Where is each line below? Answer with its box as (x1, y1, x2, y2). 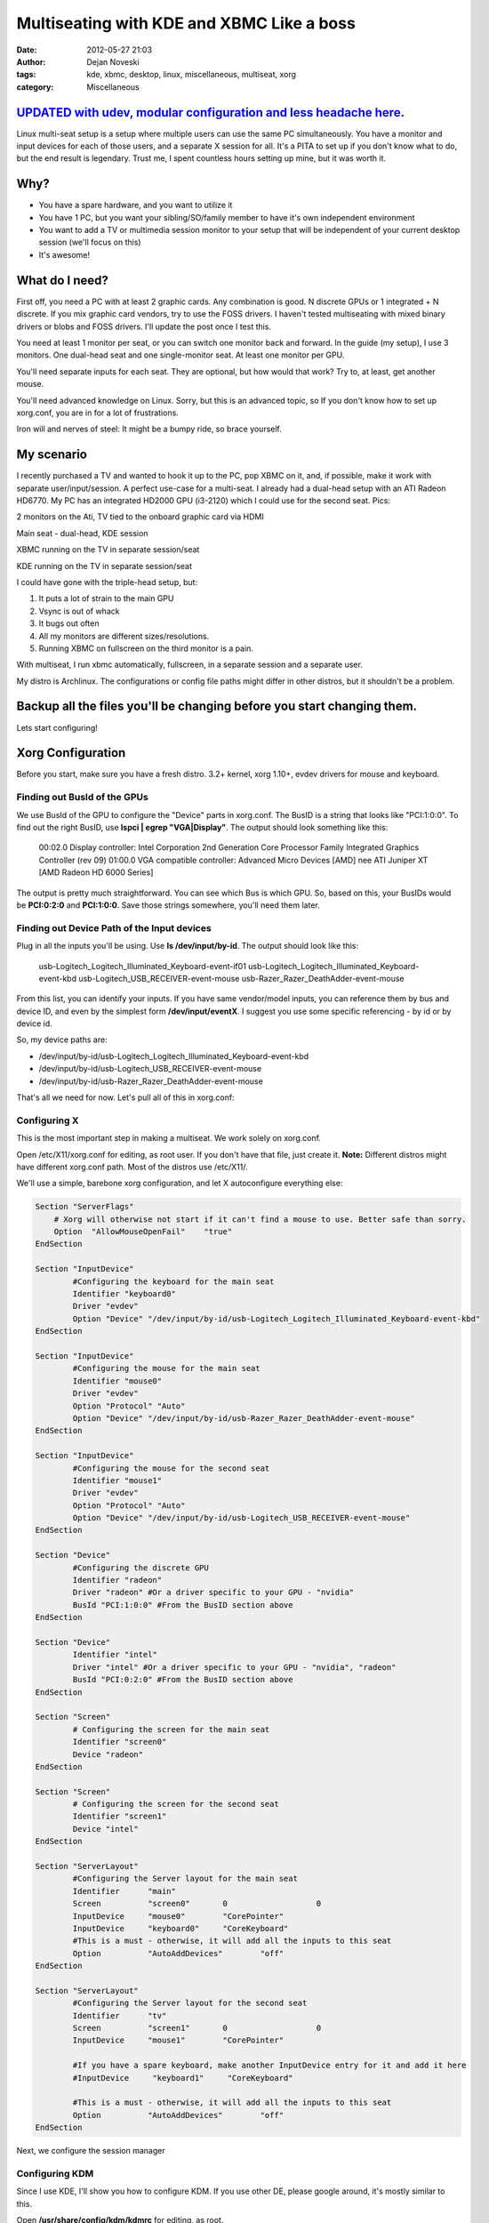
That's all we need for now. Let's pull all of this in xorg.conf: (16, 1092, 235, 1103)
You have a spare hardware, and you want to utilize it (38, 200, 233, 211)
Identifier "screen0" (72, 1737, 167, 1747)
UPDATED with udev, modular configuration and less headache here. (16, 105, 405, 120)
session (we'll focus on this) (38, 237, 141, 248)
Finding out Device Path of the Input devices (16, 921, 212, 934)
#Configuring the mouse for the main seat (72, 1363, 261, 1374)
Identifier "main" (72, 1886, 177, 1896)
